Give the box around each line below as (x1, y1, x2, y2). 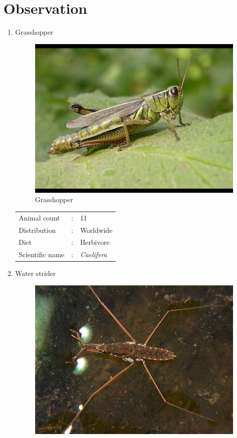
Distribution (18, 224, 56, 235)
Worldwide (80, 224, 113, 235)
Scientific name (18, 249, 64, 260)
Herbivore (80, 237, 110, 247)
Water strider (15, 268, 56, 278)
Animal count (18, 212, 60, 222)
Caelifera (80, 249, 107, 260)
